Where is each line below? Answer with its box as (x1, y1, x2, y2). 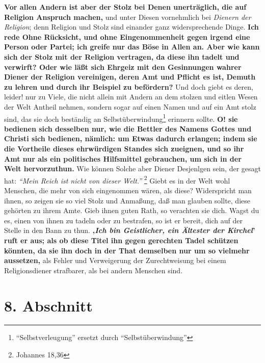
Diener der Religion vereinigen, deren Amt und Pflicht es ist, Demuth (4, 71, 256, 82)
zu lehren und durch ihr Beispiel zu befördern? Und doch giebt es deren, (4, 81, 253, 92)
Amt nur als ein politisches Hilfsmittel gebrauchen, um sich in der (4, 153, 242, 164)
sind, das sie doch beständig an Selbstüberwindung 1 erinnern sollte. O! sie (4, 112, 238, 124)
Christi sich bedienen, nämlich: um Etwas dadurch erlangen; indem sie (4, 133, 257, 144)
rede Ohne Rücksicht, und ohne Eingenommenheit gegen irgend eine (4, 31, 250, 42)
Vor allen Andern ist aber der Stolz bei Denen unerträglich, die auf (4, 2, 247, 12)
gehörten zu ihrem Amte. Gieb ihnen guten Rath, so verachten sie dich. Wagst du (4, 205, 259, 216)
